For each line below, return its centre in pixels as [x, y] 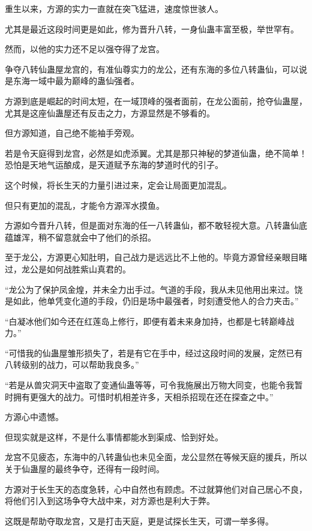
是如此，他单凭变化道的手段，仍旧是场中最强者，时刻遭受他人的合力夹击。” [152, 301]
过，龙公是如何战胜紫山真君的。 [68, 268]
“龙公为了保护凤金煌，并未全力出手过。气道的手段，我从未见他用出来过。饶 [154, 289]
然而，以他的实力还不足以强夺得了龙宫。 [85, 49]
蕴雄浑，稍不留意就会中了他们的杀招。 [80, 237]
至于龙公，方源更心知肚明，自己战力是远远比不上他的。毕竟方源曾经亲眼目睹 [156, 257]
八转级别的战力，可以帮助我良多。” [72, 364]
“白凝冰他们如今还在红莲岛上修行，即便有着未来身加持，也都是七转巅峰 [145, 321]
